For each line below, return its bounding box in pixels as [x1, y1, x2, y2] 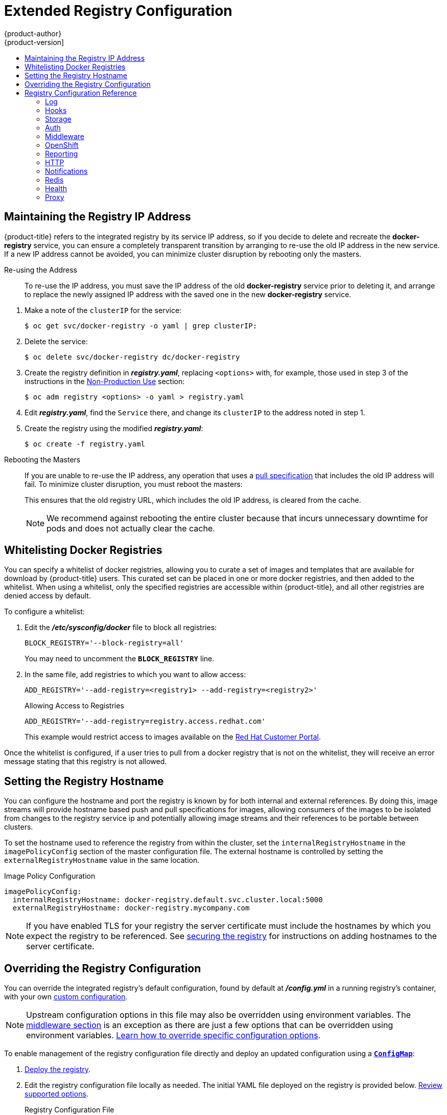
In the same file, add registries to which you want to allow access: [25, 670, 246, 679]
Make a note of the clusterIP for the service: [25, 305, 182, 315]
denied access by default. [4, 591, 91, 600]
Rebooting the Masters [4, 455, 81, 464]
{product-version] [4, 37, 64, 47]
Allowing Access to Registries [25, 701, 124, 710]
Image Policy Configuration [4, 872, 96, 881]
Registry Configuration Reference [25, 88, 137, 97]
